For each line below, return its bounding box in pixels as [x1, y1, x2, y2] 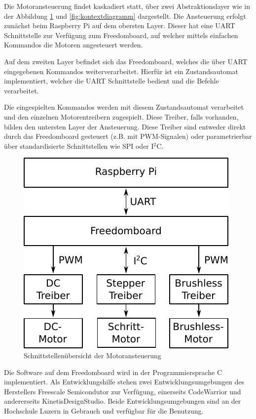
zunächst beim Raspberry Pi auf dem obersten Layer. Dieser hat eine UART [4, 20, 235, 31]
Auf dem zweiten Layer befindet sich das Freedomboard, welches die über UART [4, 56, 248, 66]
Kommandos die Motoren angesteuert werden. [4, 40, 143, 50]
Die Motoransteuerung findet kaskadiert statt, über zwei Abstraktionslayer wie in [4, 1, 250, 11]
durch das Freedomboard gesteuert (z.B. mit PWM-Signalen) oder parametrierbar [4, 131, 252, 141]
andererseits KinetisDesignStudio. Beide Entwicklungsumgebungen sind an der [4, 396, 241, 406]
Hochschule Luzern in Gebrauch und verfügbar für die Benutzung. [4, 405, 204, 416]
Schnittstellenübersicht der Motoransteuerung [24, 350, 161, 360]
